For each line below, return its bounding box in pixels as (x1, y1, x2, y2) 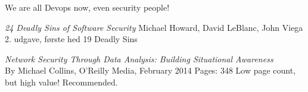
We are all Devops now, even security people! (5, 1, 170, 13)
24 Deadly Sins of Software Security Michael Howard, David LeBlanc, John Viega (5, 21, 303, 33)
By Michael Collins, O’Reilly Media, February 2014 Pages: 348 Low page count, (5, 64, 296, 77)
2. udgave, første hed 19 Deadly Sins (5, 33, 138, 45)
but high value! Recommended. (5, 75, 118, 88)
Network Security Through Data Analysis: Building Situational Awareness (5, 52, 273, 65)
